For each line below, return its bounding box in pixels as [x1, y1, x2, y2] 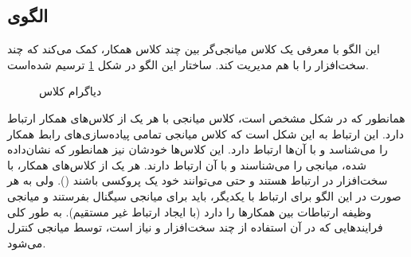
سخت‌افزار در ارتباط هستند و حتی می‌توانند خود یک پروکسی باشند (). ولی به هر [7, 172, 388, 189]
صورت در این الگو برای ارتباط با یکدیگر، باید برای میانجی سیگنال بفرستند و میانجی [7, 187, 401, 204]
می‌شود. [7, 234, 46, 251]
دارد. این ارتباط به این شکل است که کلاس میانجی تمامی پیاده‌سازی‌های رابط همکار [7, 125, 404, 142]
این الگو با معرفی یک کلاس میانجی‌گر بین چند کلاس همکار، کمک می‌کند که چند [7, 41, 380, 57]
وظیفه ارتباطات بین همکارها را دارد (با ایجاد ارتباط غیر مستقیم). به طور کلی [7, 203, 372, 220]
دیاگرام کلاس [39, 83, 102, 99]
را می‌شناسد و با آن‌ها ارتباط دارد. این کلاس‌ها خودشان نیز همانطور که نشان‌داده [7, 141, 388, 158]
